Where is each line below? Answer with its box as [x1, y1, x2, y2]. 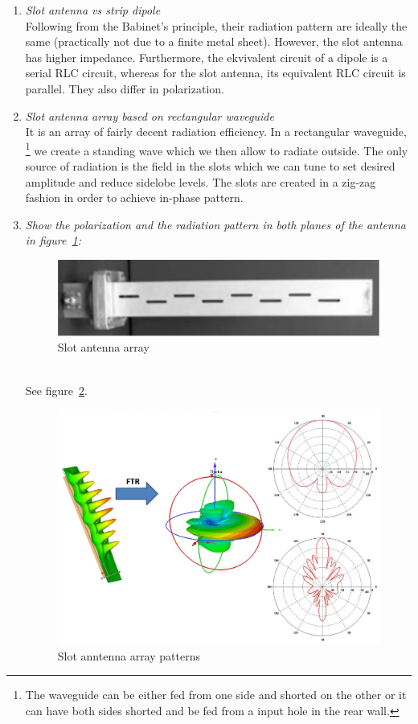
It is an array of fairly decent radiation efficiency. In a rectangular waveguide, [25, 123, 407, 140]
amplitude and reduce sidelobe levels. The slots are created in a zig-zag [25, 173, 376, 190]
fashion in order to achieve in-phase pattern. [25, 189, 244, 206]
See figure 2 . [25, 381, 88, 398]
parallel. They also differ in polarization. [25, 80, 224, 97]
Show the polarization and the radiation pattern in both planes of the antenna [25, 216, 406, 232]
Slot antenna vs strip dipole [25, 2, 161, 18]
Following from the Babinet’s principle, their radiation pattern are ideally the [25, 17, 408, 34]
